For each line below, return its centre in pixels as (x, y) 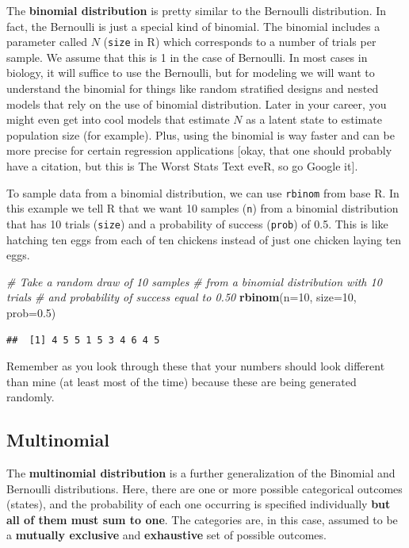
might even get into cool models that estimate (118, 119)
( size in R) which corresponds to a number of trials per (240, 42)
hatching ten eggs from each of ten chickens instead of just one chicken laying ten (204, 239)
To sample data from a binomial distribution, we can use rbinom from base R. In (203, 192)
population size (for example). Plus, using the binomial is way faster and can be (201, 134)
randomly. (31, 397)
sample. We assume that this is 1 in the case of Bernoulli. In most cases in (187, 57)
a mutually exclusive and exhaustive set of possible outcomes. (166, 535)
